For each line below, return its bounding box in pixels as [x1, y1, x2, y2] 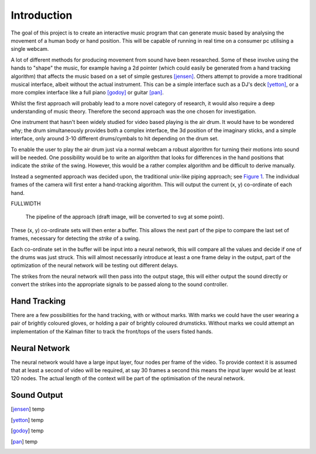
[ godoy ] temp [11, 427, 44, 434]
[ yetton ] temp [11, 416, 44, 424]
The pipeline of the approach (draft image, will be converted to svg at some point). [25, 214, 225, 221]
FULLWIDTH [11, 200, 41, 207]
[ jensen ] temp [11, 405, 45, 412]
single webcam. [11, 46, 49, 53]
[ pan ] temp [11, 438, 38, 445]
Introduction [11, 9, 73, 22]
